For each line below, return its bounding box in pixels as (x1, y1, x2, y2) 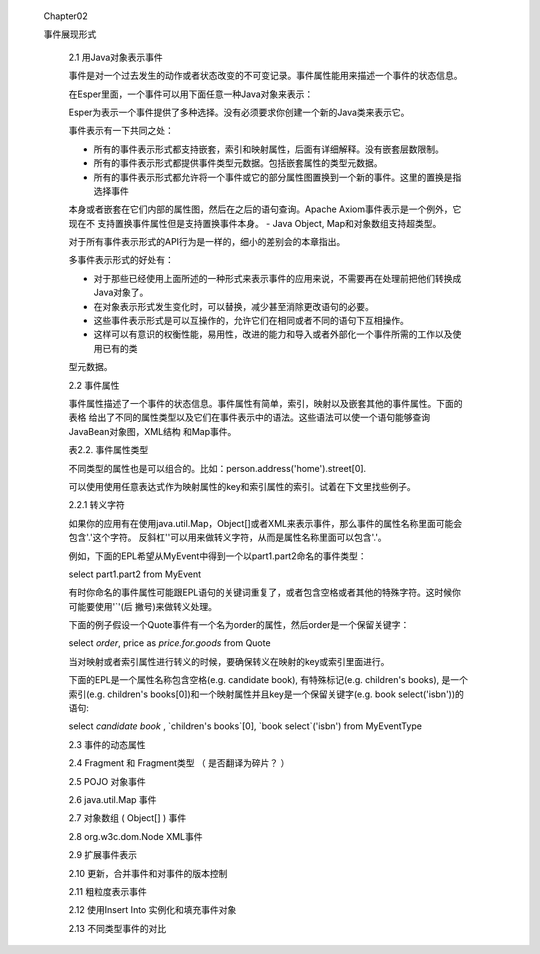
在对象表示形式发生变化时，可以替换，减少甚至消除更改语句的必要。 (93, 300, 374, 312)
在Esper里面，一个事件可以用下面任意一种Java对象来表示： (68, 88, 314, 100)
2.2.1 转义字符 (68, 499, 125, 511)
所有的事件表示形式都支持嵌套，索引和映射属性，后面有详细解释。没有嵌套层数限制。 (93, 143, 444, 155)
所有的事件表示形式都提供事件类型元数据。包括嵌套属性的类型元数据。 (93, 157, 383, 169)
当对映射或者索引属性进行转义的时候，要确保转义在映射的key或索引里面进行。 (68, 655, 390, 667)
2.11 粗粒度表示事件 (68, 885, 147, 897)
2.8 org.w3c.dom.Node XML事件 (68, 830, 204, 842)
